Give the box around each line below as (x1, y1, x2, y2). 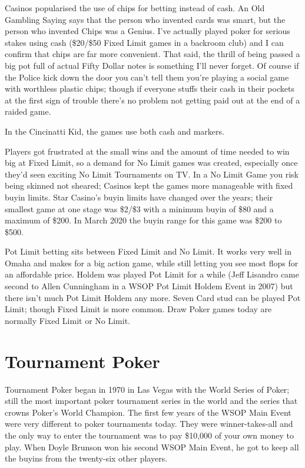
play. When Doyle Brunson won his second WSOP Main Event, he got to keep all (5, 440, 299, 453)
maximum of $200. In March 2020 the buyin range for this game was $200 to (5, 214, 282, 226)
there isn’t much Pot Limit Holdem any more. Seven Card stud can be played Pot (5, 291, 301, 303)
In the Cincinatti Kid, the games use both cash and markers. (5, 125, 224, 137)
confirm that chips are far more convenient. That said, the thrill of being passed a (5, 48, 300, 60)
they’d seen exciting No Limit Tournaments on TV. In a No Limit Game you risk (5, 168, 299, 180)
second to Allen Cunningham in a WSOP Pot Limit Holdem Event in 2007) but (5, 280, 293, 292)
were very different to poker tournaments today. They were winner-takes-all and (5, 417, 293, 430)
